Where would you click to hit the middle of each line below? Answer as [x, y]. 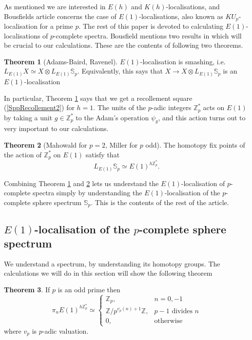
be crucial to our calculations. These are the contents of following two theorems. [124, 45]
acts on [214, 107]
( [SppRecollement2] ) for [39, 107]
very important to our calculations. [56, 128]
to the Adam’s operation [112, 117]
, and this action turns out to [202, 117]
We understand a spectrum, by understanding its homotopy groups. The [112, 263]
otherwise [168, 321]
